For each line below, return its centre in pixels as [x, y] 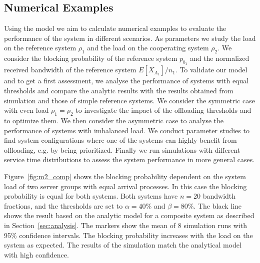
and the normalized [219, 58]
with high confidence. [36, 254]
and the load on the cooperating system [148, 48]
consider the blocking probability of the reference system [91, 58]
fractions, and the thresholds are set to [63, 205]
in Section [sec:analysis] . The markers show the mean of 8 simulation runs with [125, 225]
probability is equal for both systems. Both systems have [91, 196]
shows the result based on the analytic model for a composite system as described [129, 215]
